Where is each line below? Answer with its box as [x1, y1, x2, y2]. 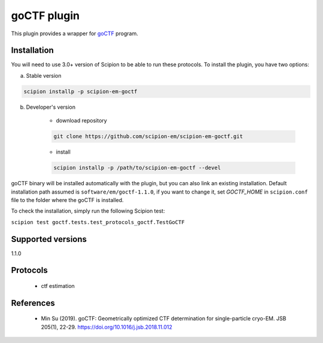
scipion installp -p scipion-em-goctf [23, 88, 138, 95]
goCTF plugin [11, 9, 80, 22]
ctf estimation [41, 283, 75, 290]
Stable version [26, 72, 62, 79]
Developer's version [26, 103, 76, 111]
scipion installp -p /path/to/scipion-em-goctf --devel [53, 164, 221, 171]
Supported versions [11, 234, 87, 244]
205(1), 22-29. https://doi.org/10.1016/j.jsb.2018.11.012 [41, 323, 173, 330]
